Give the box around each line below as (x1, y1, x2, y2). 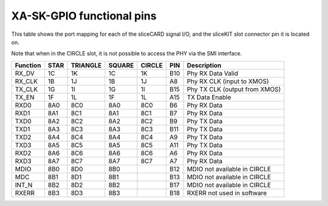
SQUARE (108, 61, 134, 69)
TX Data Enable (186, 93, 231, 101)
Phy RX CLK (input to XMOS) (186, 77, 270, 85)
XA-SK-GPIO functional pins (11, 9, 157, 22)
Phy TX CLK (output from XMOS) (186, 85, 281, 94)
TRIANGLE (70, 61, 102, 69)
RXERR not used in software (186, 188, 267, 197)
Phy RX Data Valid (186, 69, 239, 77)
